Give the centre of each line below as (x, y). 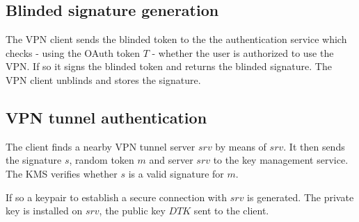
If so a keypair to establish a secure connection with (117, 197)
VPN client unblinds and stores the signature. (103, 79)
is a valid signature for (176, 173)
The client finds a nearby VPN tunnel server (101, 146)
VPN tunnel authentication (106, 117)
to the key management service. (281, 160)
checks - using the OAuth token (73, 52)
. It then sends (314, 146)
